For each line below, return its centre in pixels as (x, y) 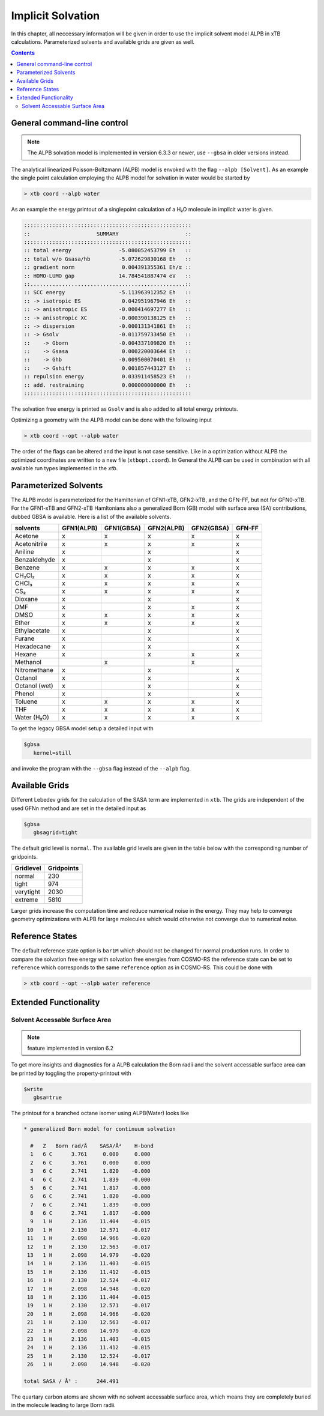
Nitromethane (34, 670)
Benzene (27, 567)
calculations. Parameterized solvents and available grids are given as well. (103, 41)
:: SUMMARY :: (108, 234)
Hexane (26, 655)
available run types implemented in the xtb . (64, 468)
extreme (26, 900)
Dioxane (26, 599)
